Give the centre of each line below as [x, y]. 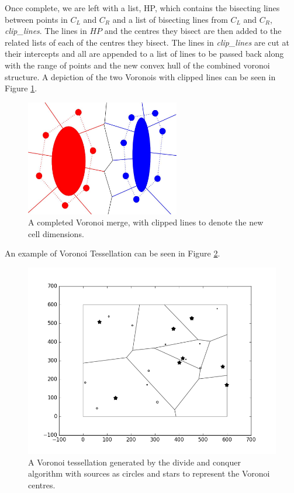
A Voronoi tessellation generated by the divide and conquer [134, 462]
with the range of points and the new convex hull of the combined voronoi [137, 65]
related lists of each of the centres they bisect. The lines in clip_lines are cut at [147, 42]
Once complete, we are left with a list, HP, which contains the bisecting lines [142, 8]
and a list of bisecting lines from [170, 19]
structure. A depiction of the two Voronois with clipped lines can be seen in [140, 76]
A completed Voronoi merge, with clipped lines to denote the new [146, 222]
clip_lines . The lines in [46, 31]
